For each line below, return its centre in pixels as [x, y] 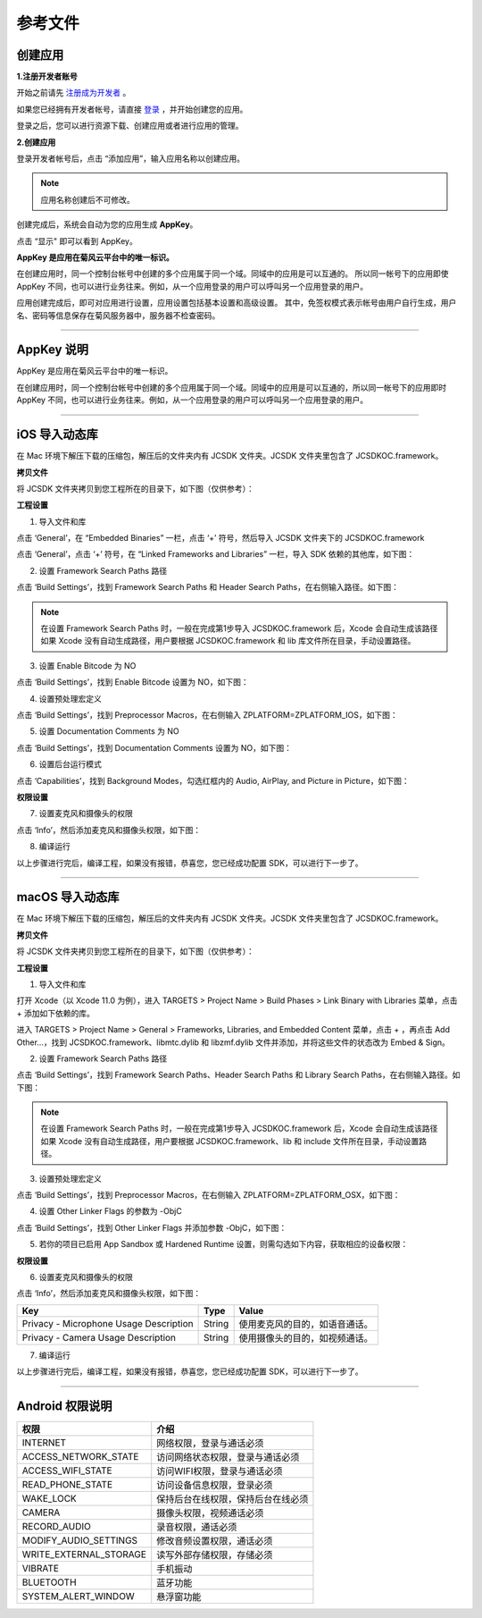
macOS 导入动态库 [68, 897]
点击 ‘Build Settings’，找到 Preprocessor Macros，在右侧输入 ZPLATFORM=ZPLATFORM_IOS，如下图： [207, 714]
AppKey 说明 [53, 350]
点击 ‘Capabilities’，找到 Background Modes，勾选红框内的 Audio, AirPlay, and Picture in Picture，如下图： [213, 780]
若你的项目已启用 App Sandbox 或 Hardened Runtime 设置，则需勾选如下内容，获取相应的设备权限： [224, 1244]
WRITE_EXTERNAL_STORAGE [84, 1555]
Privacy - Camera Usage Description [99, 1337]
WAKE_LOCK [50, 1499]
